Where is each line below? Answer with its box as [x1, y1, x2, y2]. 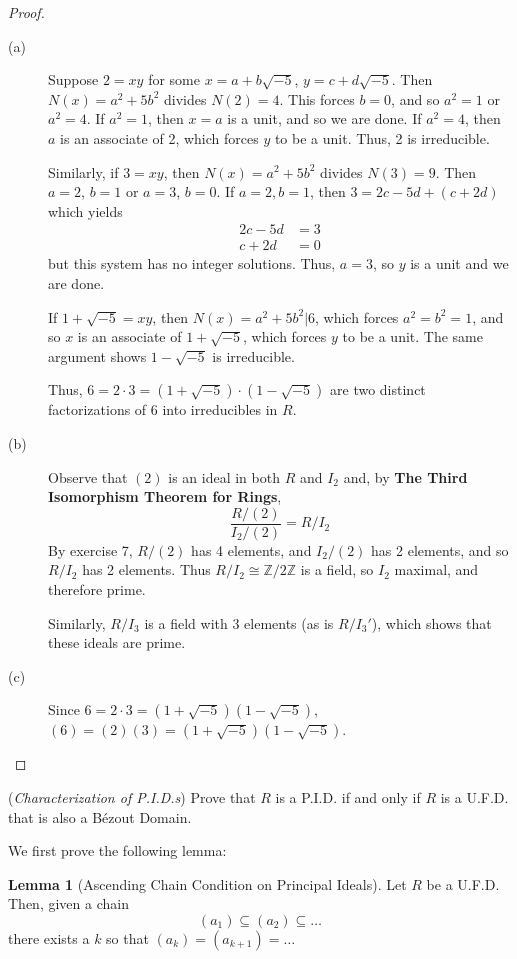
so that [106, 927, 149, 948]
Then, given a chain [8, 893, 129, 914]
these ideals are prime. [48, 632, 186, 653]
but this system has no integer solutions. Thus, [48, 253, 336, 274]
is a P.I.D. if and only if [275, 786, 421, 807]
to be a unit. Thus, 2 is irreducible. [274, 127, 490, 148]
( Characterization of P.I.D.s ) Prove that [8, 786, 256, 807]
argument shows [48, 345, 147, 366]
